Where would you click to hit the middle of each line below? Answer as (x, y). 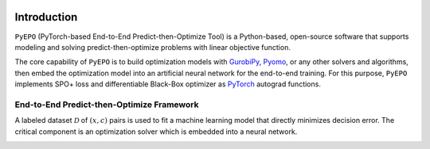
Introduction (46, 17)
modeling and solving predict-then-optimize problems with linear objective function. (152, 47)
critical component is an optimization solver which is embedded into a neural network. (156, 132)
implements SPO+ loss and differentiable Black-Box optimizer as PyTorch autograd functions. (168, 84)
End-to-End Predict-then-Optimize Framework (107, 105)
